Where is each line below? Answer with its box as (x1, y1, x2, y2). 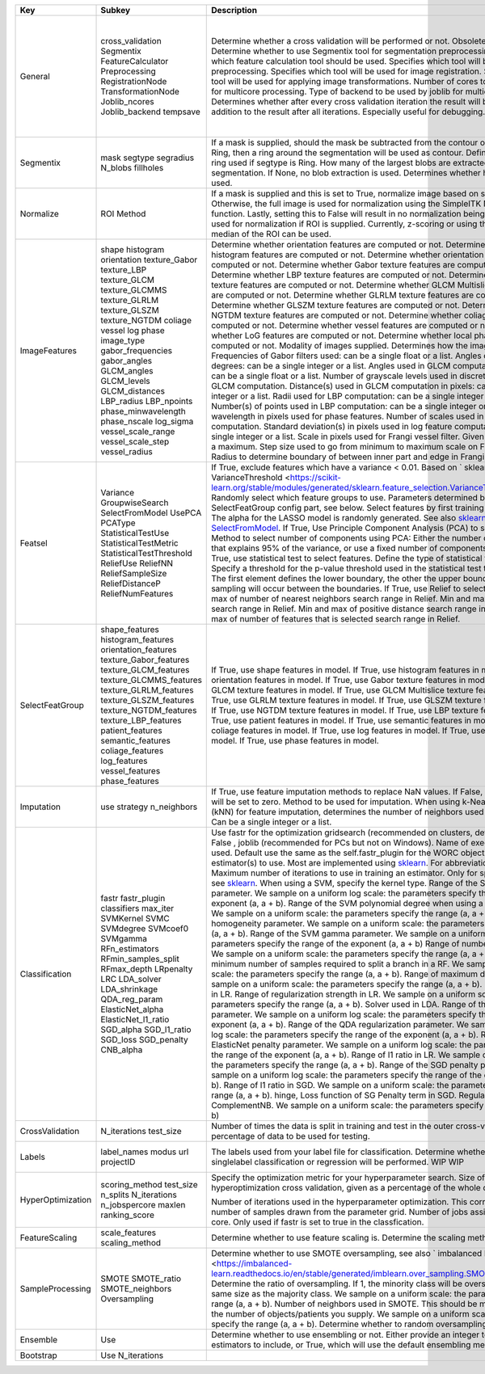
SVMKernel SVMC (100, 913, 170, 924)
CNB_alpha (100, 1044, 143, 1055)
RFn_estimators (100, 943, 159, 954)
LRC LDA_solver (100, 974, 162, 984)
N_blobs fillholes (100, 162, 164, 173)
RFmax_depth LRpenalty (100, 963, 193, 974)
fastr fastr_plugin (100, 893, 166, 904)
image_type (100, 335, 145, 346)
